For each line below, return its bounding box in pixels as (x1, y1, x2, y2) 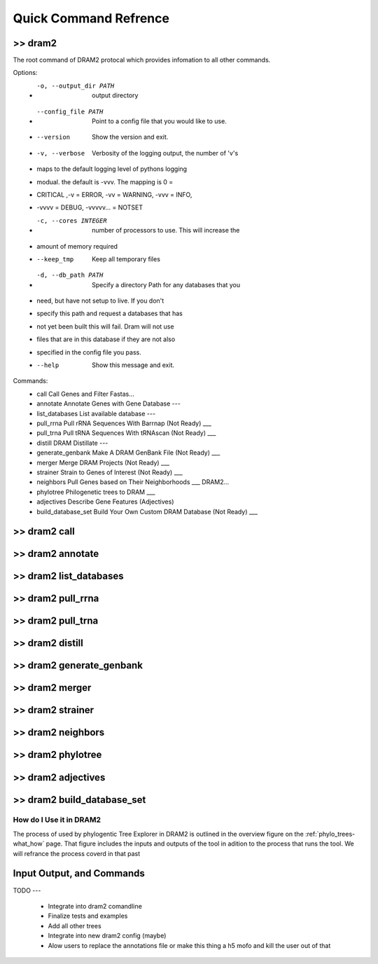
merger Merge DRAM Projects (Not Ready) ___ (36, 458, 170, 467)
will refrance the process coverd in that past (13, 849, 141, 858)
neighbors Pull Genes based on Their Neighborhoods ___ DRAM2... (36, 478, 230, 486)
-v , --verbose (36, 149, 85, 157)
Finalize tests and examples (48, 911, 128, 921)
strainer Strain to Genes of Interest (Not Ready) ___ (36, 468, 183, 476)
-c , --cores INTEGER (36, 216, 108, 224)
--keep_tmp (36, 255, 74, 263)
